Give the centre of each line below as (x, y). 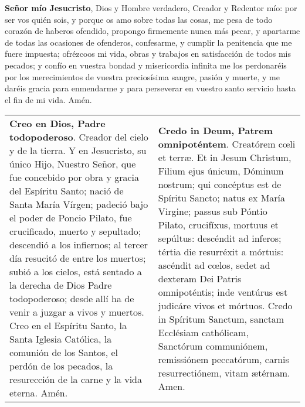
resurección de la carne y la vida (76, 379)
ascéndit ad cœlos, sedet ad (214, 265)
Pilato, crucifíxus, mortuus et (218, 224)
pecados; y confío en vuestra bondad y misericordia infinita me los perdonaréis (146, 65)
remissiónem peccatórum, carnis (223, 359)
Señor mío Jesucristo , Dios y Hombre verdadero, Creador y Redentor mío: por (151, 8)
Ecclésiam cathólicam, (203, 332)
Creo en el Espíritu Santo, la (68, 326)
